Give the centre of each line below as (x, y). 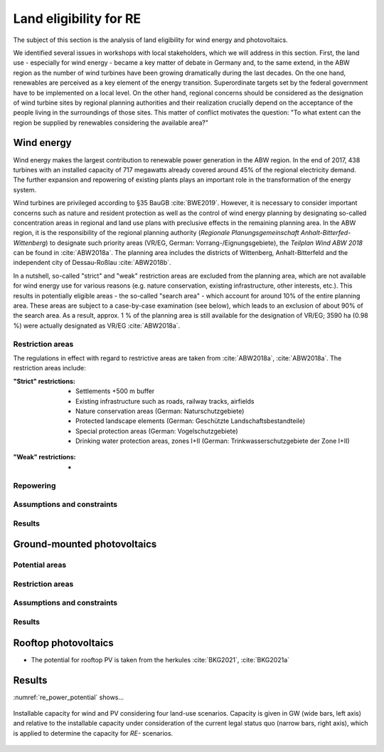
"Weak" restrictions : (44, 457)
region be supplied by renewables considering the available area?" (111, 122)
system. (25, 189)
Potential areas (40, 565)
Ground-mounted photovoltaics (85, 544)
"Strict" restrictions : (44, 381)
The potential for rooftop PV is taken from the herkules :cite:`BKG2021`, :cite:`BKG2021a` (160, 659)
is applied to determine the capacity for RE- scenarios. (93, 733)
